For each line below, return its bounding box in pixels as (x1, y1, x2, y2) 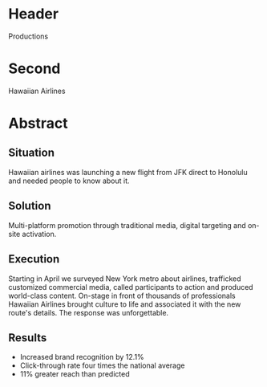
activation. (22, 229, 57, 238)
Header (8, 5, 59, 23)
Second (8, 59, 61, 78)
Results (8, 331, 47, 344)
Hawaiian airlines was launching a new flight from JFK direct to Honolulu (8, 167, 249, 177)
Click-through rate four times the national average (19, 361, 185, 370)
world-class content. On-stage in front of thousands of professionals (8, 291, 236, 300)
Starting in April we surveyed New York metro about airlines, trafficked (8, 274, 242, 283)
